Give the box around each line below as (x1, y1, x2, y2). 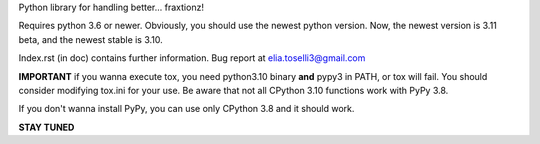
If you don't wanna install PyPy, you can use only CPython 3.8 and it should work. (18, 103, 355, 115)
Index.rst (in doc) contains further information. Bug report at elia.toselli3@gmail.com (18, 52, 366, 64)
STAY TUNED (18, 121, 75, 133)
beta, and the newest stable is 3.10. (18, 33, 164, 45)
